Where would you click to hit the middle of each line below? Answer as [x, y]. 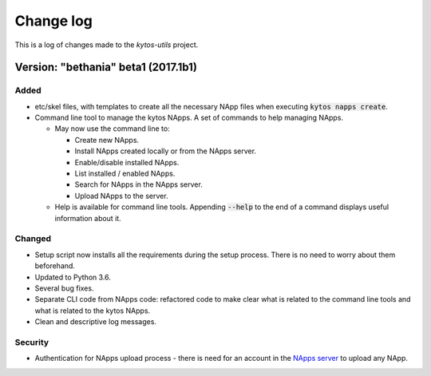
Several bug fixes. [64, 288]
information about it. [88, 218]
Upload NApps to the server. [121, 196]
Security [32, 342]
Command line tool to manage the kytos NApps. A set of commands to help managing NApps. [189, 118]
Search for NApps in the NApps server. [138, 184]
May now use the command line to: [113, 129]
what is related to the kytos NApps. [93, 311]
